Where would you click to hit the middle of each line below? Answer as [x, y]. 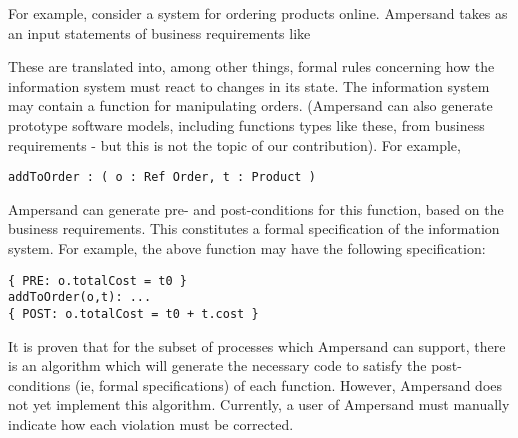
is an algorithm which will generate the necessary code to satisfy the [217, 365]
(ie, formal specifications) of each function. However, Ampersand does [288, 384]
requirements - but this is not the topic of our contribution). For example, [234, 144]
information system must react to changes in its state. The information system [249, 85]
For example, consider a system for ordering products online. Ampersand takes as [258, 13]
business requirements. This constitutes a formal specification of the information [254, 228]
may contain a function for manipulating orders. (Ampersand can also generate [250, 105]
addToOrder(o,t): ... [80, 297]
